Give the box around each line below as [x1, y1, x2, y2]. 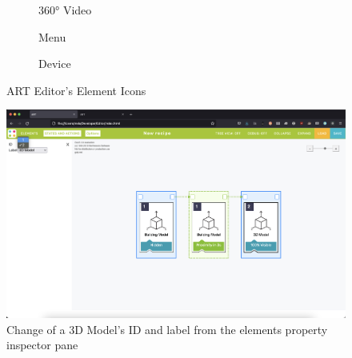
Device [38, 55, 71, 72]
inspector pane [6, 336, 78, 353]
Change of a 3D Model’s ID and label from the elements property [6, 320, 328, 337]
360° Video [38, 2, 92, 18]
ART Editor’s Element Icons [6, 82, 146, 98]
